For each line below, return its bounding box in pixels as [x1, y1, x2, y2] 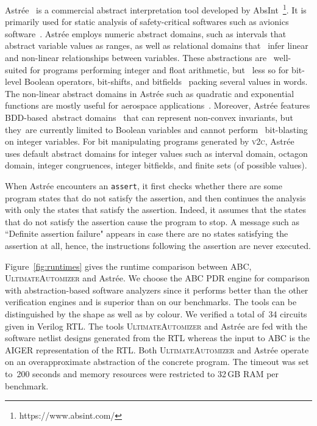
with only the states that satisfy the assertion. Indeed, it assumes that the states [5, 203, 306, 216]
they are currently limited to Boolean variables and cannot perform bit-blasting [5, 123, 308, 135]
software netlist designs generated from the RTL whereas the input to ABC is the [5, 331, 310, 344]
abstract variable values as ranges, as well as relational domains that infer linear [5, 39, 308, 52]
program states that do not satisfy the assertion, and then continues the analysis [5, 191, 306, 204]
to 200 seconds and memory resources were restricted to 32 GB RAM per [5, 367, 279, 380]
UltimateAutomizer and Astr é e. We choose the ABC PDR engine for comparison [5, 272, 310, 284]
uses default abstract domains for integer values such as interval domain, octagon [5, 146, 308, 159]
